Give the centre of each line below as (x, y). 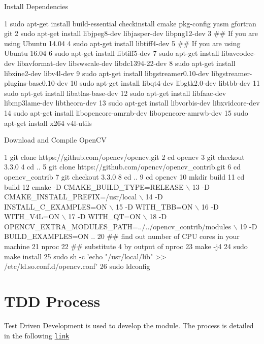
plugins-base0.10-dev (36, 83)
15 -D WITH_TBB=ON (154, 206)
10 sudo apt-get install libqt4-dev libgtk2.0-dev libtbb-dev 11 (165, 83)
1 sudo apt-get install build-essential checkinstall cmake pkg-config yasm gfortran (130, 23)
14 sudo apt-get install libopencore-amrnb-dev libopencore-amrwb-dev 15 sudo (126, 112)
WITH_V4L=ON (32, 216)
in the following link (37, 335)
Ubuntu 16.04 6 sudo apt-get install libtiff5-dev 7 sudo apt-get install (112, 53)
